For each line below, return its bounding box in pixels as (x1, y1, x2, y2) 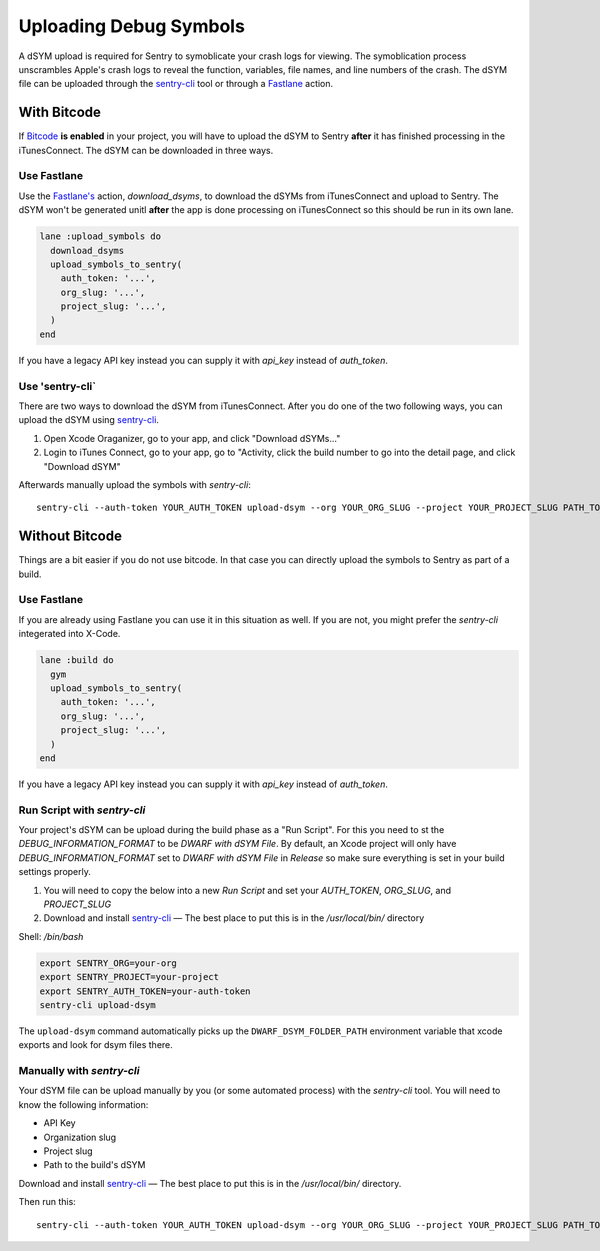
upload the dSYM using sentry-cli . (18, 414, 160, 426)
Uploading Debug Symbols (18, 15, 245, 37)
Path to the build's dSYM (43, 1159, 146, 1171)
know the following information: (18, 1098, 149, 1110)
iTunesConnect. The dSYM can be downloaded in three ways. (18, 144, 274, 156)
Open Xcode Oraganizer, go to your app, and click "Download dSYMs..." (43, 432, 341, 444)
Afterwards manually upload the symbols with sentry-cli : (18, 478, 252, 490)
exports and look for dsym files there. (18, 1039, 174, 1051)
